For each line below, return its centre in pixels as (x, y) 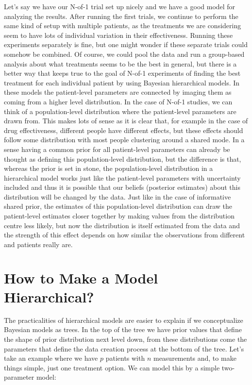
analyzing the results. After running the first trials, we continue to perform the (121, 16)
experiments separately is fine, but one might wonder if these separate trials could (126, 44)
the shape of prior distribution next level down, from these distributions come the (126, 339)
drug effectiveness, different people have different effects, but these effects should (124, 130)
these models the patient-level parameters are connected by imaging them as (118, 92)
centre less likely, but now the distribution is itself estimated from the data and (122, 225)
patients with (125, 358)
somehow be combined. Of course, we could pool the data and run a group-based (124, 54)
